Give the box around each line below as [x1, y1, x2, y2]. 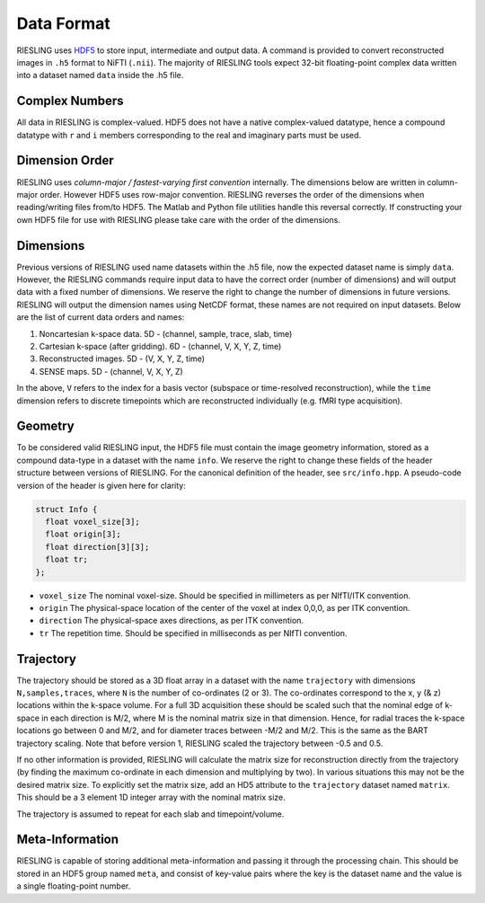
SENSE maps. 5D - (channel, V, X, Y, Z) [39, 366, 183, 376]
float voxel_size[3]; [45, 517, 141, 527]
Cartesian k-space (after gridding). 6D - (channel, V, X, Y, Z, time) [39, 341, 282, 351]
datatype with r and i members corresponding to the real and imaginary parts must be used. [16, 129, 362, 140]
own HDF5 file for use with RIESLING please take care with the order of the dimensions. [16, 214, 341, 225]
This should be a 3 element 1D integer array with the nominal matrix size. [16, 792, 287, 803]
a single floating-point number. [16, 881, 131, 891]
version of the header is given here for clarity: [16, 480, 186, 491]
